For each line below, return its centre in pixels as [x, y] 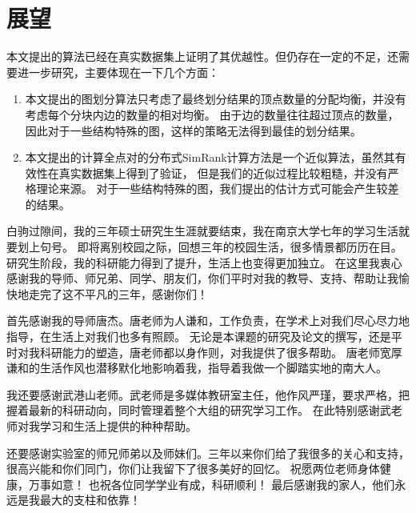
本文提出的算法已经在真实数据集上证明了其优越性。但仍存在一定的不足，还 [202, 56]
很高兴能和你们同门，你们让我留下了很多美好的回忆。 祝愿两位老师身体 [193, 469]
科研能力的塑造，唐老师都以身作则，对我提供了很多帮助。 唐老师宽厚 [221, 352]
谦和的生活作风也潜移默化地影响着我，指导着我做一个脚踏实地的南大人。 [197, 368]
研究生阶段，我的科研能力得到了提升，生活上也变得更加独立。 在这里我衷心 [204, 262]
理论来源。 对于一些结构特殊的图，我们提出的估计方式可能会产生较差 [218, 188]
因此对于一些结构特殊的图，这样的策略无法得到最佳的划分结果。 [193, 130]
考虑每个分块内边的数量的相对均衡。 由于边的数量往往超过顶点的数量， [212, 114]
